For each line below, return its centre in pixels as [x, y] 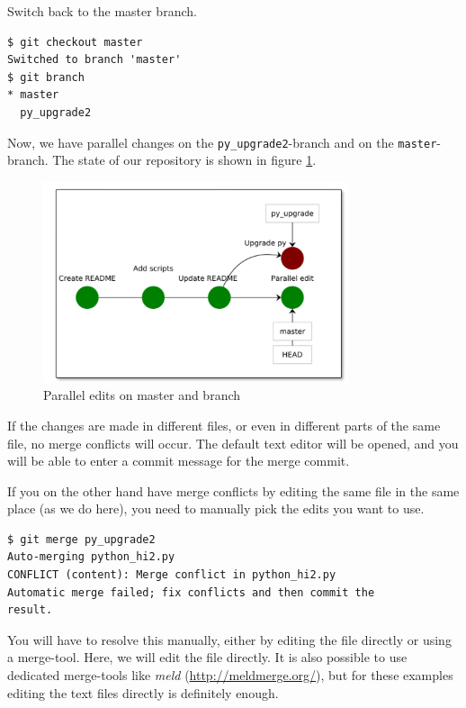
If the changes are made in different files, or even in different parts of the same [224, 425]
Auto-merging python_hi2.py [91, 557]
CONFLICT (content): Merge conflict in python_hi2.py [172, 575]
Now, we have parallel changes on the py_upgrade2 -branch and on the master [222, 142]
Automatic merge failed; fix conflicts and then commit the [191, 592]
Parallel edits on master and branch [142, 395]
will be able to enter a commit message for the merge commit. [179, 461]
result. [30, 610]
